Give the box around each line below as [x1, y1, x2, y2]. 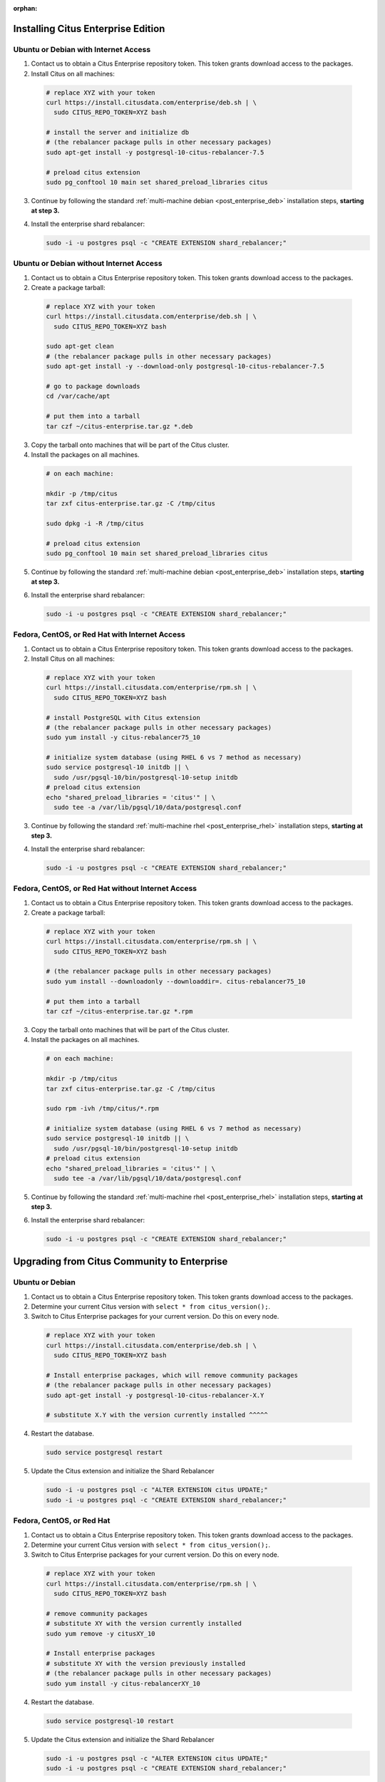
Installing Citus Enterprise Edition [13, 22, 165, 35]
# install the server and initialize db [46, 128, 189, 137]
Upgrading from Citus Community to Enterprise [13, 1255, 228, 1268]
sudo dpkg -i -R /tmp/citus [46, 519, 144, 527]
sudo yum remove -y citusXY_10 [46, 1629, 156, 1637]
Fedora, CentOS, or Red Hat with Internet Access [13, 629, 185, 639]
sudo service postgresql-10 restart [46, 1716, 175, 1725]
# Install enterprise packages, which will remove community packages [46, 1371, 299, 1379]
